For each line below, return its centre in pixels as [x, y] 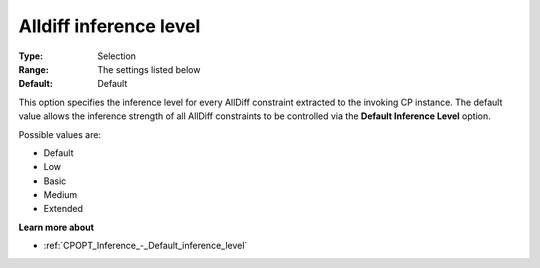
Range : [33, 69]
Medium [60, 195]
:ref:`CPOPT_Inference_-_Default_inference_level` [145, 246]
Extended [63, 209]
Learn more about [56, 227]
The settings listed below [149, 69]
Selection [117, 56]
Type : [31, 56]
